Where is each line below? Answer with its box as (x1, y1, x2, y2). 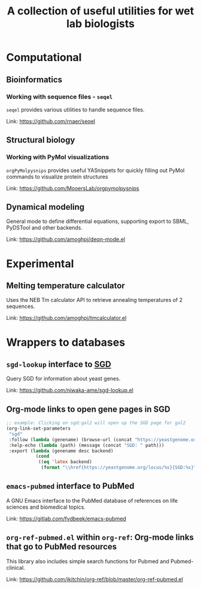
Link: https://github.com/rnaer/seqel (6, 117, 96, 125)
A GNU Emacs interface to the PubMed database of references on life (6, 497, 178, 504)
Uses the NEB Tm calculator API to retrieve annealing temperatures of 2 (6, 297, 183, 304)
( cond (35, 454, 50, 460)
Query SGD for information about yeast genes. (6, 375, 121, 382)
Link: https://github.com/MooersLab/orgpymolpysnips (6, 185, 139, 192)
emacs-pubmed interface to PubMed (6, 481, 135, 491)
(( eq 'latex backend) (38, 459, 93, 465)
